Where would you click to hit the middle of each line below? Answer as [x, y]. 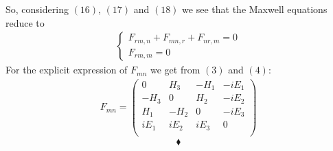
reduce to [25, 22]
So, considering [37, 9]
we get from [175, 70]
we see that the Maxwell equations [255, 9]
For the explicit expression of [67, 70]
